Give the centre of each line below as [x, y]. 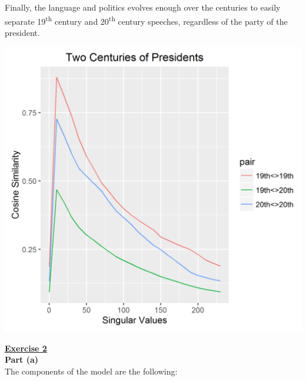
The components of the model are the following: [91, 371]
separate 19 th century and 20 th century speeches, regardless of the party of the [146, 20]
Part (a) [21, 360]
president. [22, 32]
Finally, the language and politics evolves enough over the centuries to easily [143, 7]
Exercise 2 [26, 348]
